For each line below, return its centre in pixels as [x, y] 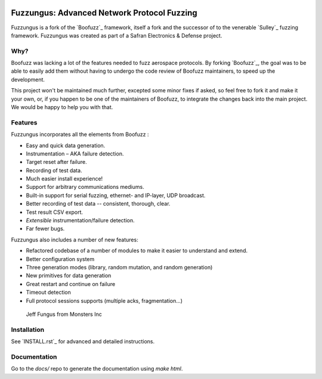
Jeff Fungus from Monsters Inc [64, 314]
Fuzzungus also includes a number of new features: [75, 240]
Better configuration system [60, 259]
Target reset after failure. [56, 162]
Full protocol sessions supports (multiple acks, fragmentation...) [104, 300]
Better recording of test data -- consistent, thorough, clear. [98, 204]
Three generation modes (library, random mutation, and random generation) [119, 267]
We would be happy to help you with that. [62, 107]
